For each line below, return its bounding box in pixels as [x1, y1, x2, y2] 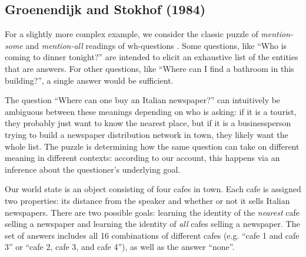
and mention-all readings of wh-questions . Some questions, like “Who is [25, 39, 287, 51]
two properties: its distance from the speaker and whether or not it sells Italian [5, 194, 290, 206]
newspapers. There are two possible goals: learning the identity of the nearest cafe [5, 206, 300, 218]
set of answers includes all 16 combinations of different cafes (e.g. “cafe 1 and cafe [5, 229, 300, 241]
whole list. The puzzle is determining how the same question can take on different [5, 140, 300, 152]
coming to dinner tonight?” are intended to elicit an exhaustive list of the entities [5, 51, 298, 63]
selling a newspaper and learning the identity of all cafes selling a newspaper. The [5, 218, 300, 230]
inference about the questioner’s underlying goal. [5, 163, 181, 175]
